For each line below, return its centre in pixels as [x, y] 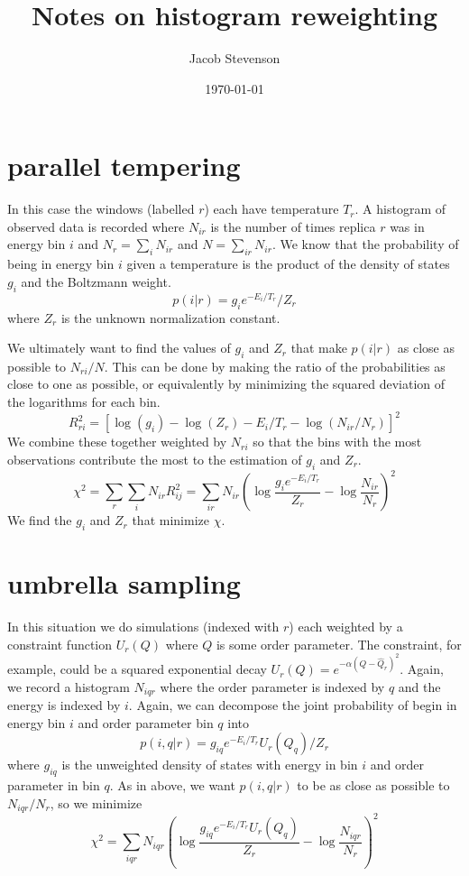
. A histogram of [400, 209]
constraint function [60, 644]
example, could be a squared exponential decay [137, 669]
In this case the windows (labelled [101, 209]
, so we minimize [96, 802]
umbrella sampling [124, 583]
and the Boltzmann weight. [96, 281]
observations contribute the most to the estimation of [155, 459]
